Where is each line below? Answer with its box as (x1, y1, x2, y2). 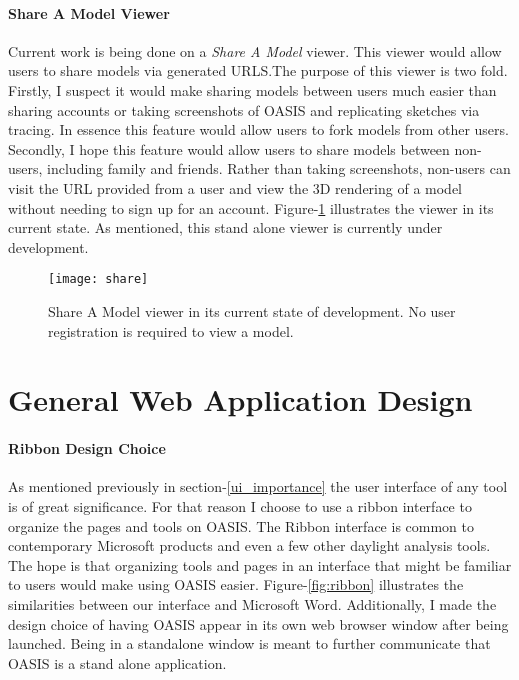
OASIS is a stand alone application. (8, 652, 227, 673)
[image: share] (48, 272, 149, 287)
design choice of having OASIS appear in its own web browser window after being (8, 613, 509, 634)
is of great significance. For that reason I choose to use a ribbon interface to (8, 495, 472, 516)
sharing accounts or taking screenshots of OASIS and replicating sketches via (8, 99, 480, 120)
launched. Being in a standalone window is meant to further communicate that (8, 633, 491, 654)
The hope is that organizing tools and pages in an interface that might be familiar (8, 554, 512, 575)
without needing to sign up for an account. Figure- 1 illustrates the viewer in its (8, 197, 494, 218)
